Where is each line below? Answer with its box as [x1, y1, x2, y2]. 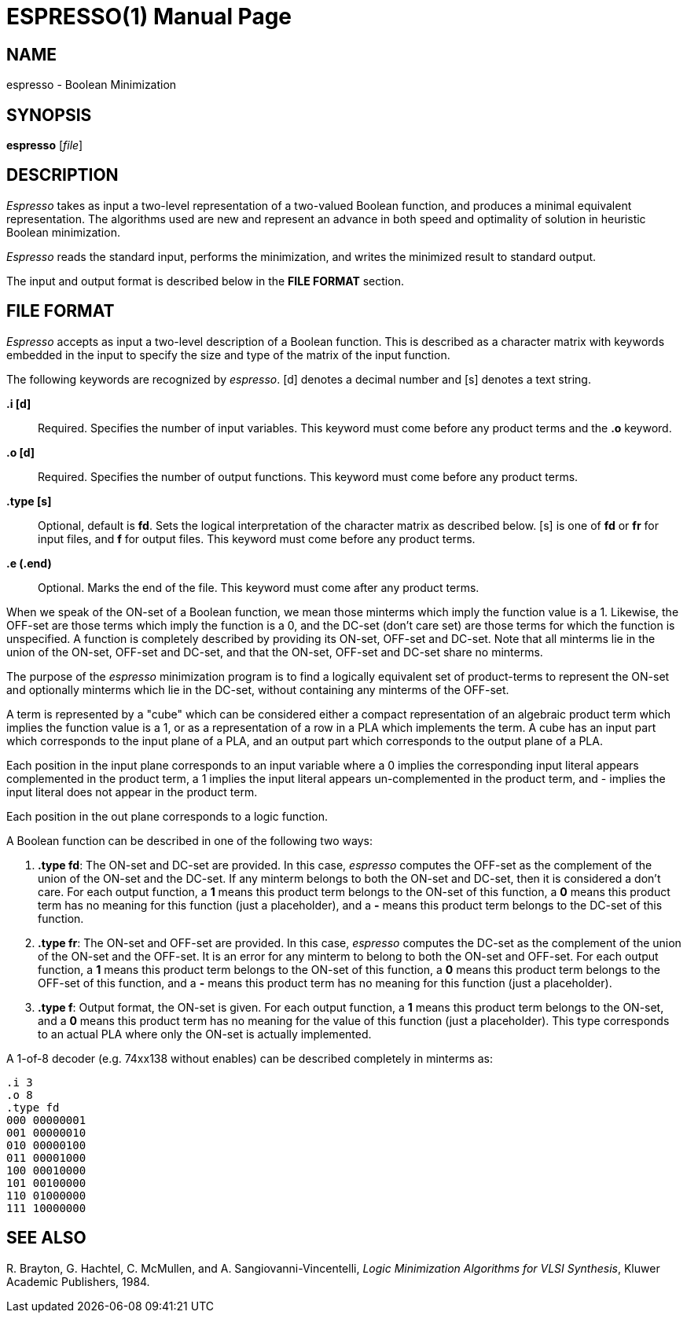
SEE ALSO [6, 1228, 86, 1248]
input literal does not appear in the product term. [6, 784, 258, 799]
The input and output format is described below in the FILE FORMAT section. [6, 274, 404, 288]
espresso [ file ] [6, 138, 83, 152]
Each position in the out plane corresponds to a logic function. [6, 809, 329, 823]
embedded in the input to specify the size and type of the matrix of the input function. [6, 347, 450, 362]
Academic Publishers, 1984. [6, 1274, 150, 1288]
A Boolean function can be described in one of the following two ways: [6, 833, 373, 847]
